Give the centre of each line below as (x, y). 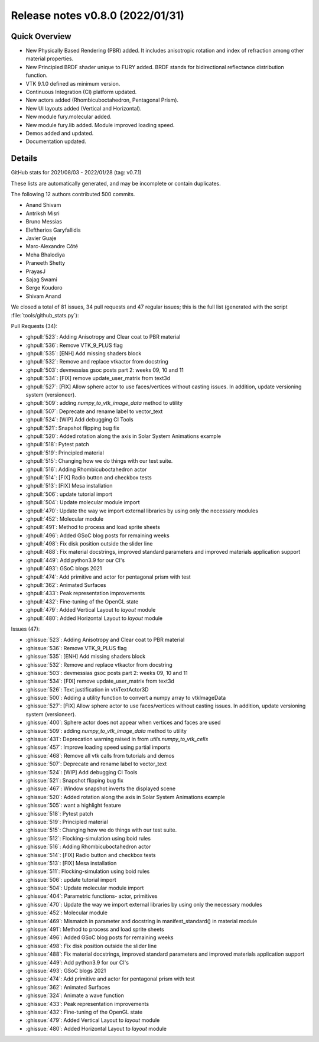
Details (24, 159)
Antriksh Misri (43, 213)
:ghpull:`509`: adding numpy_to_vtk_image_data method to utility (104, 403)
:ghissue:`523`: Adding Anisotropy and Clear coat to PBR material (105, 640)
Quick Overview (41, 36)
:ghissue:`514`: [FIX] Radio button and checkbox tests (91, 855)
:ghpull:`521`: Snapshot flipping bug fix (73, 428)
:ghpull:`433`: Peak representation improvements (85, 593)
